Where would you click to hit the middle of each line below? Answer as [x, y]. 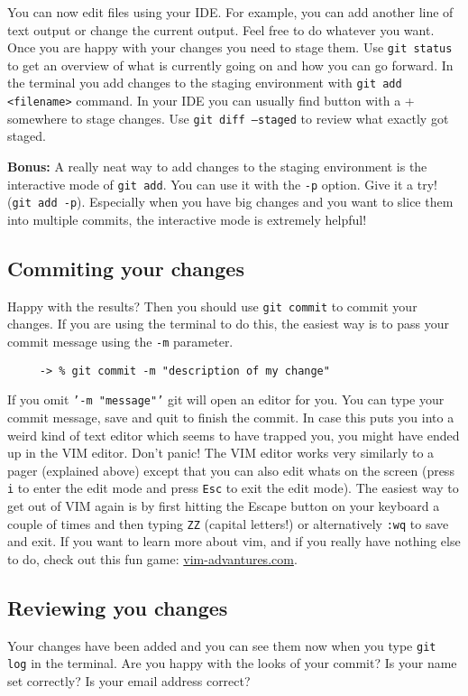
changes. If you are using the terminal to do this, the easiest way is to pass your [228, 324]
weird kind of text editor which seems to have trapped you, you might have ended [234, 435]
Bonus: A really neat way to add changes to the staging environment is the [217, 166]
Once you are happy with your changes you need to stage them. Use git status [230, 47]
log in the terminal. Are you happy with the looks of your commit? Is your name [232, 663]
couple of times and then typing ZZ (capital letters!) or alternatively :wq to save [228, 523]
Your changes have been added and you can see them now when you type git [222, 645]
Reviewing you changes [118, 607]
